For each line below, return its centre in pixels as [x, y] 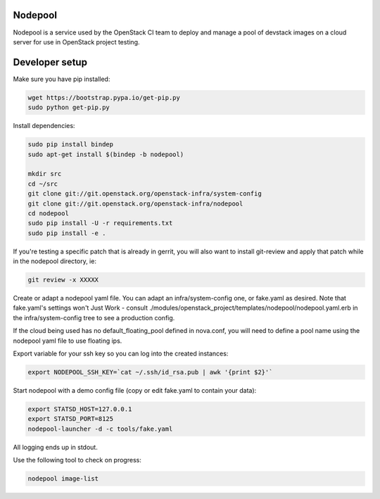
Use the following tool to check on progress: [77, 460]
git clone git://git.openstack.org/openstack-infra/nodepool [135, 203]
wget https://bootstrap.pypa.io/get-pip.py [104, 97]
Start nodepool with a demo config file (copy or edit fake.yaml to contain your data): [135, 390]
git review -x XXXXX [63, 280]
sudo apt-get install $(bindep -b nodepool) [106, 154]
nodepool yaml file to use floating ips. [68, 341]
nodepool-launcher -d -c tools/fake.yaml [100, 429]
